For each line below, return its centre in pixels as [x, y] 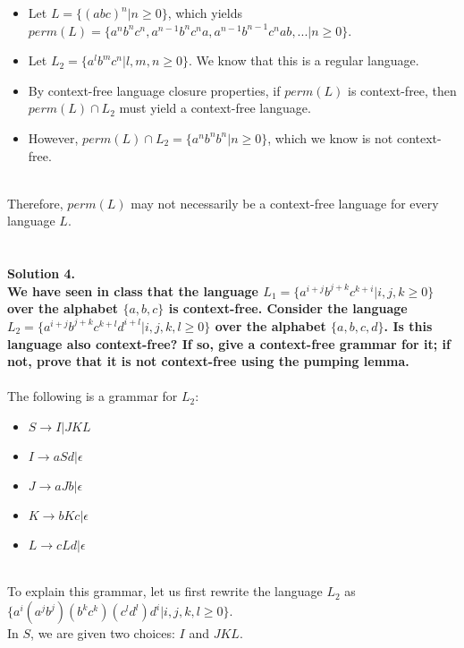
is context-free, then [402, 90]
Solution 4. [42, 273]
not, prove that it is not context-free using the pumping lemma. [208, 361]
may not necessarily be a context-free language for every [285, 203]
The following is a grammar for [93, 396]
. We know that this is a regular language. [304, 60]
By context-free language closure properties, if [154, 90]
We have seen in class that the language [133, 290]
